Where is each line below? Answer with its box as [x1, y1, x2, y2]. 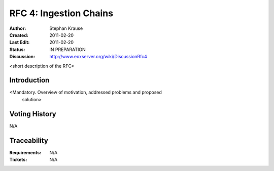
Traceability [9, 136, 48, 145]
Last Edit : [9, 39, 30, 46]
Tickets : [9, 157, 27, 162]
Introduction [9, 76, 50, 84]
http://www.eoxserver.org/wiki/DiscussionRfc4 [49, 54, 147, 60]
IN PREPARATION [49, 46, 86, 53]
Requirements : [9, 149, 42, 155]
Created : [9, 32, 29, 38]
